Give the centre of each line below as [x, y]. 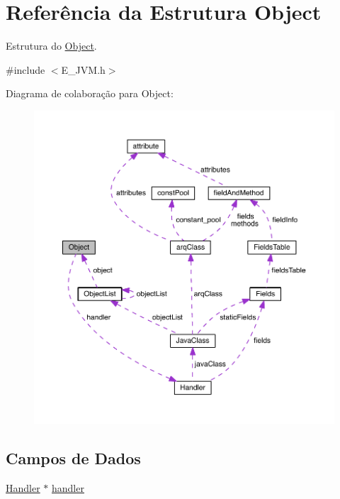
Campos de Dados [73, 458]
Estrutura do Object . [51, 46]
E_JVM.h [83, 69]
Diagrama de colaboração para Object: [90, 93]
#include [25, 69]
